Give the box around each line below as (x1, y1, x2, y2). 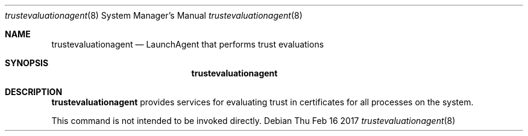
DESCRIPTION (5, 87, 63, 97)
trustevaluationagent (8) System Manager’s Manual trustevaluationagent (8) (5, 10, 303, 20)
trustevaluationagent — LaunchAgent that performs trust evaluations (51, 39, 324, 49)
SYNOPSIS (5, 58, 49, 68)
